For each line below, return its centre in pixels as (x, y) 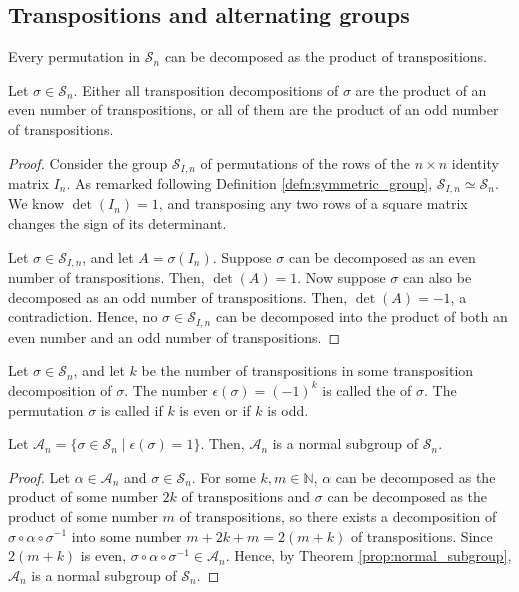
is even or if (215, 409)
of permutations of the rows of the (305, 162)
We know (36, 203)
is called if (131, 409)
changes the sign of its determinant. (117, 223)
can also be (437, 277)
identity (475, 162)
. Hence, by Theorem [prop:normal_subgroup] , (368, 555)
